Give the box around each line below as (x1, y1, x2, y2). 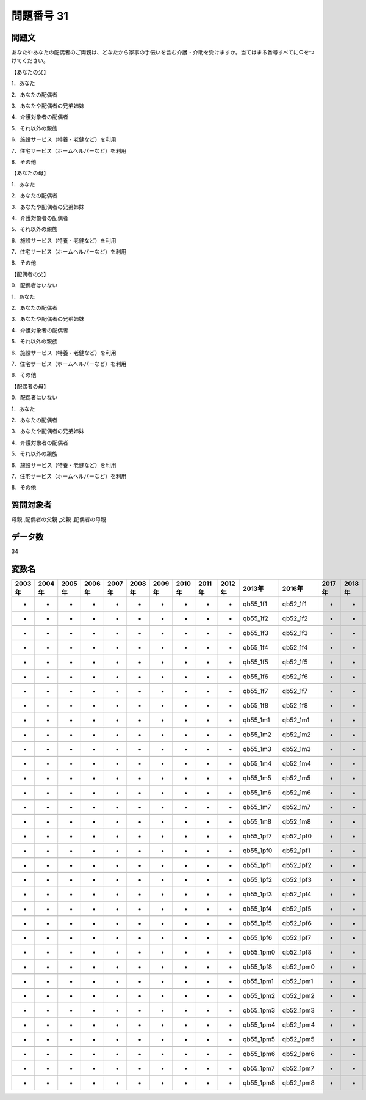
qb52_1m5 (282, 774, 311, 782)
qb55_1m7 (243, 803, 271, 812)
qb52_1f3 (282, 629, 308, 637)
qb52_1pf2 (282, 861, 312, 870)
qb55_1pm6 (243, 1050, 276, 1058)
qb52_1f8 (282, 702, 308, 710)
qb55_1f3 (243, 629, 268, 637)
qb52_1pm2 (282, 992, 315, 1000)
